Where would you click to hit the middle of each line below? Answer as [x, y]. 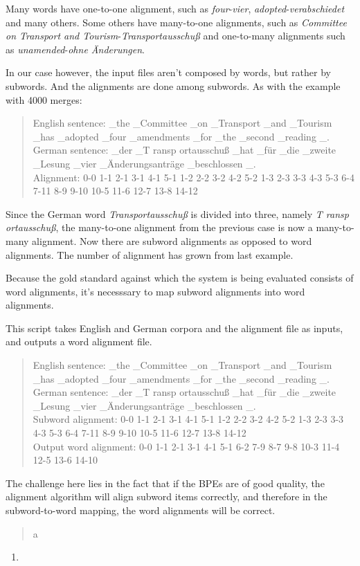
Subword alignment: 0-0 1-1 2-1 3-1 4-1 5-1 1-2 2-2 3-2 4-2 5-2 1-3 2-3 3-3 [188, 419]
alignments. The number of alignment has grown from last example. [150, 254]
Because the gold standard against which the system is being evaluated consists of [180, 278]
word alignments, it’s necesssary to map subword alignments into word [155, 291]
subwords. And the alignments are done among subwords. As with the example [173, 85]
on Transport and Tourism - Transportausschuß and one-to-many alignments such [175, 36]
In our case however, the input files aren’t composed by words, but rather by [168, 72]
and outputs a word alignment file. [79, 341]
